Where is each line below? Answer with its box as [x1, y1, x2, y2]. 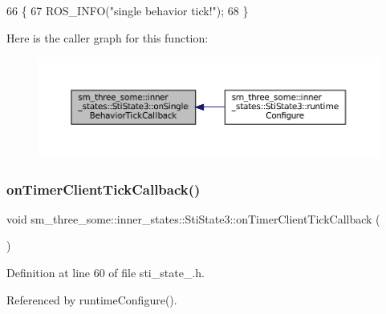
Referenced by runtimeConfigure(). [6, 291, 177, 308]
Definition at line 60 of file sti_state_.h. [6, 264, 205, 281]
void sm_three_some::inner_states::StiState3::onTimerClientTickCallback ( [6, 210, 380, 227]
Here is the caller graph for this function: [6, 29, 209, 46]
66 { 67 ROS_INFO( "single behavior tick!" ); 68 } [6, 2, 249, 18]
